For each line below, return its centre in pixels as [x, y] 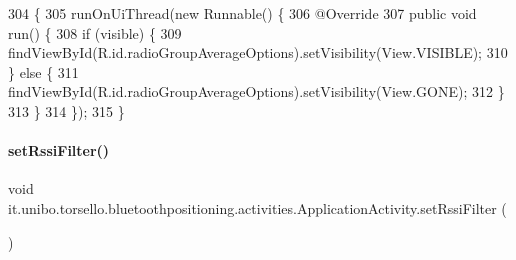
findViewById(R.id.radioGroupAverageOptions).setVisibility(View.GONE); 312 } [256, 91]
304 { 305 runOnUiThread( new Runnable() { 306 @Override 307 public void [242, 13]
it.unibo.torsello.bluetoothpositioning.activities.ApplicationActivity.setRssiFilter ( [257, 207]
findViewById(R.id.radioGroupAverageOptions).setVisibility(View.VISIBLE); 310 [258, 52]
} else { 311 [43, 71]
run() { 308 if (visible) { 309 [95, 32]
